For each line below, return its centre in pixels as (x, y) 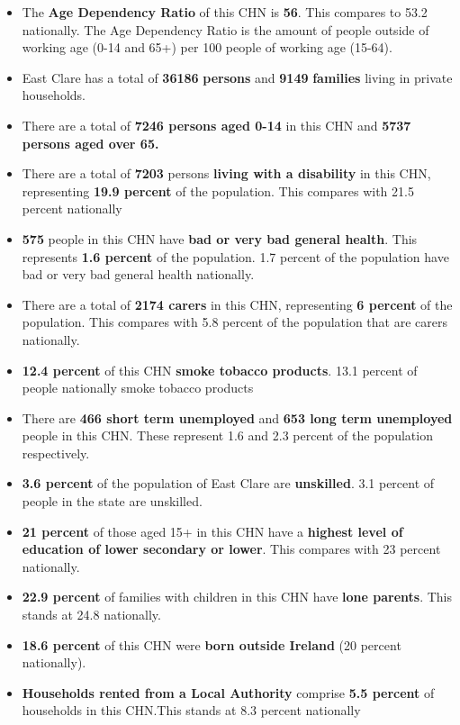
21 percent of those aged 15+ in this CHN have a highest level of (212, 531)
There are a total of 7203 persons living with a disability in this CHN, (226, 173)
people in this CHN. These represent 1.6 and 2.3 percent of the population (227, 435)
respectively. (56, 453)
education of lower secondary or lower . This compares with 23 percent (231, 549)
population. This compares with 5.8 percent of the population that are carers (235, 322)
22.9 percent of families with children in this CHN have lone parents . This (237, 597)
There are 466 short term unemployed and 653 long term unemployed (237, 417)
